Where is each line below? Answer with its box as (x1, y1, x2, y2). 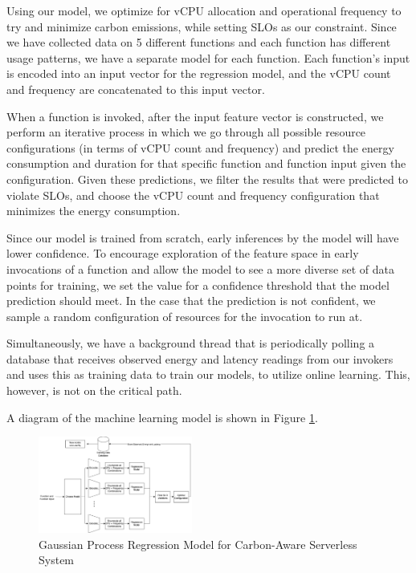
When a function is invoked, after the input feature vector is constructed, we (6, 108, 384, 124)
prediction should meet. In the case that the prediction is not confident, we (6, 292, 376, 309)
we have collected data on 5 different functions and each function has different (6, 34, 391, 51)
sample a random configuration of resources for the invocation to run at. (6, 307, 363, 324)
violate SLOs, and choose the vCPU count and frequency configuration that (6, 186, 380, 203)
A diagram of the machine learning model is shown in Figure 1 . (6, 408, 318, 425)
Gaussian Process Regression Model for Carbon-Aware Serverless (39, 535, 357, 552)
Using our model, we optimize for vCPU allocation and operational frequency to (6, 2, 402, 18)
